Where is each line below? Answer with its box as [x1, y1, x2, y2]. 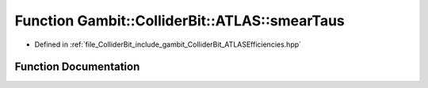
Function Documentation [14, 60, 140, 74]
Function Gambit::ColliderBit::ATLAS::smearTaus [14, 12, 345, 29]
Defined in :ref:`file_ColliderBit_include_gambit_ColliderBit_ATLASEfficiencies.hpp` [34, 40, 301, 49]
